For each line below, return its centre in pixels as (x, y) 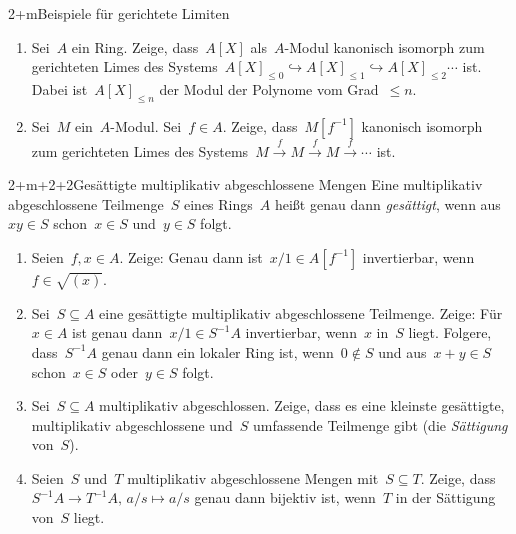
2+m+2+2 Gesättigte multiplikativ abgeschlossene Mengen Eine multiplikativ (245, 184)
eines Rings (218, 203)
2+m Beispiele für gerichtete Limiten (119, 13)
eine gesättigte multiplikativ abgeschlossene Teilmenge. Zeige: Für (301, 312)
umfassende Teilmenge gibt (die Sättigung (380, 424)
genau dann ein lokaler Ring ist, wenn (217, 351)
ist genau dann (117, 332)
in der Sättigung (445, 497)
